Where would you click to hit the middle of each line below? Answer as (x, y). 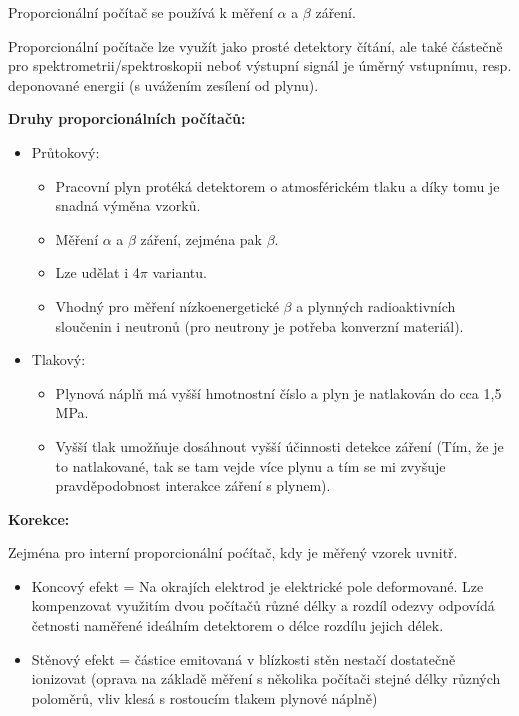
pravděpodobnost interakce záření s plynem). (193, 485)
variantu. (179, 272)
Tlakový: (58, 359)
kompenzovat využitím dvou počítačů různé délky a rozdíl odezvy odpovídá (263, 605)
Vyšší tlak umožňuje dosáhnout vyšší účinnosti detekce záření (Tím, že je (279, 445)
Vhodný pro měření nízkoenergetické (167, 305)
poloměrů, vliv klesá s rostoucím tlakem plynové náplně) (204, 697)
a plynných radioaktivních (376, 305)
